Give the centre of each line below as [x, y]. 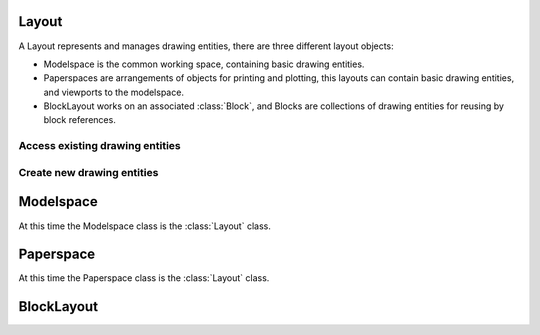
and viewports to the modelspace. [114, 92]
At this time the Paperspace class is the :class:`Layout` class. [144, 278]
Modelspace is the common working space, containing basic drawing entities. [204, 64]
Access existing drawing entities [100, 146]
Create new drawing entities [88, 172]
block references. [80, 120]
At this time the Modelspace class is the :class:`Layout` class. [145, 226]
